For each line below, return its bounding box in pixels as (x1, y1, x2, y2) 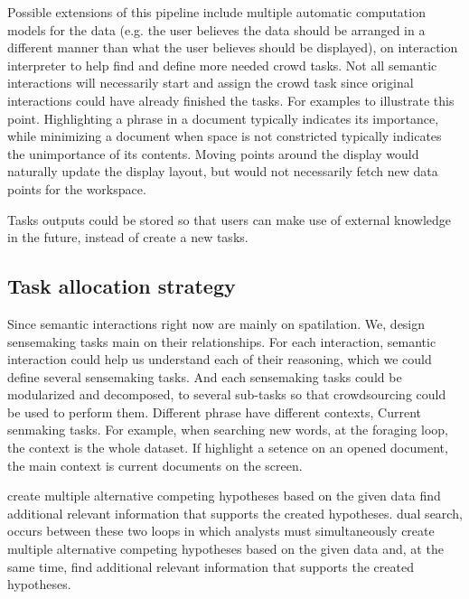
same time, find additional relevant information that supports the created (7, 557, 414, 576)
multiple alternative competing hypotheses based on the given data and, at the (7, 539, 444, 558)
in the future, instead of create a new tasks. (7, 228, 249, 247)
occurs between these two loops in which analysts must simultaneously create (7, 521, 435, 540)
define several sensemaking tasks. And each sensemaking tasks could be (7, 367, 402, 386)
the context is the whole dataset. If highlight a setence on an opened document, (7, 438, 448, 457)
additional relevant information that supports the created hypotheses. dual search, (7, 503, 463, 522)
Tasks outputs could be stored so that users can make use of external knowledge (7, 210, 452, 229)
